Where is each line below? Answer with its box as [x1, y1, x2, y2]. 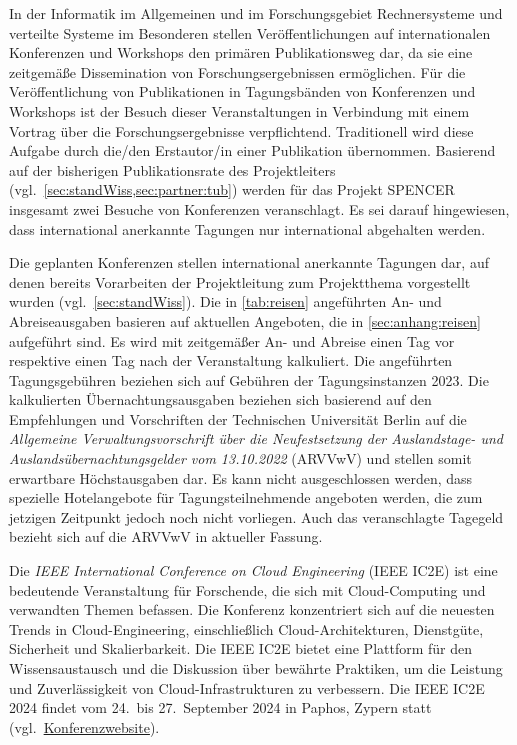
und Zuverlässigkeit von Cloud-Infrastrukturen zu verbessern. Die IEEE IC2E [9, 677, 485, 698]
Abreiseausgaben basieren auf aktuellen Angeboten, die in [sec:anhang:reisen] [9, 310, 481, 331]
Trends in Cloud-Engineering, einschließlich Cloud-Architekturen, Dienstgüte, [9, 618, 484, 639]
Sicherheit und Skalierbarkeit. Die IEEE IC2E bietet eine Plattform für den [9, 638, 473, 659]
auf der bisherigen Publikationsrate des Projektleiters [9, 159, 336, 180]
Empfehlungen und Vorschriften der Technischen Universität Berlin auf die [9, 408, 467, 429]
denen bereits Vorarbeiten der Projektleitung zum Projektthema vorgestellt [9, 271, 471, 292]
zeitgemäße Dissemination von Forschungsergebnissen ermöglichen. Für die [9, 61, 466, 82]
